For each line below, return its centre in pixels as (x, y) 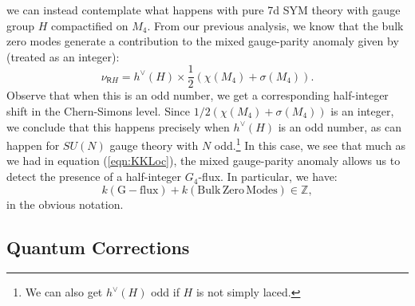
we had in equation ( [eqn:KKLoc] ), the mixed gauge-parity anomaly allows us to (204, 161)
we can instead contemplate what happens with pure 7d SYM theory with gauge (204, 10)
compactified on (90, 25)
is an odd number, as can (340, 126)
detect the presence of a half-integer (94, 177)
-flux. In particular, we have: (268, 177)
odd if (165, 292)
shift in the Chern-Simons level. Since (99, 111)
